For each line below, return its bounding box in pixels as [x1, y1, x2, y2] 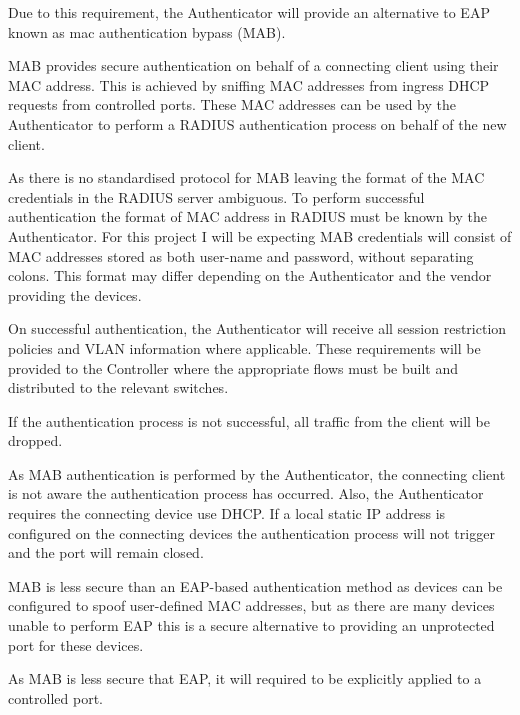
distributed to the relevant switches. [8, 377, 229, 398]
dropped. [8, 430, 63, 451]
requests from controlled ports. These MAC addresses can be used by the [8, 94, 456, 115]
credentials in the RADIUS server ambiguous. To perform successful [8, 186, 425, 207]
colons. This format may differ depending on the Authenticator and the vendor [8, 265, 492, 286]
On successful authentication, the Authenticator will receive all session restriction [8, 318, 507, 339]
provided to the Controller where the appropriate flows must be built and [8, 357, 458, 378]
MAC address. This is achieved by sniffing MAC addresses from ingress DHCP [8, 74, 490, 95]
